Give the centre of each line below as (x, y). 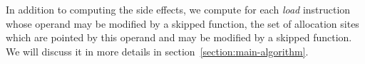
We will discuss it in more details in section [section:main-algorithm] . (157, 51)
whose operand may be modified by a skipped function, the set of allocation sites (182, 23)
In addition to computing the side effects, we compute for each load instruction (178, 9)
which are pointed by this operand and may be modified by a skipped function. (179, 37)
